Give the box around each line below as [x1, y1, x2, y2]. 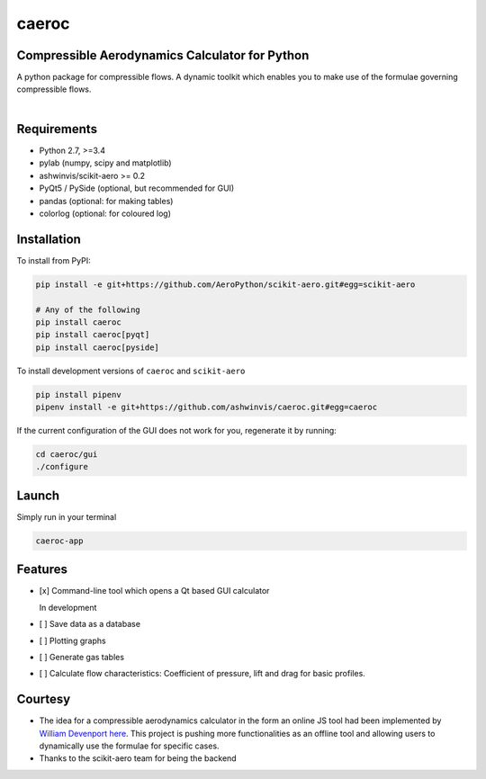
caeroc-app [35, 535, 84, 546]
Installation [16, 231, 81, 246]
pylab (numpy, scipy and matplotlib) [39, 157, 172, 168]
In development [39, 602, 97, 613]
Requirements [16, 121, 98, 137]
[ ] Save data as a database [39, 619, 141, 630]
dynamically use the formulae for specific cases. [39, 740, 220, 751]
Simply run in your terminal [16, 511, 117, 522]
